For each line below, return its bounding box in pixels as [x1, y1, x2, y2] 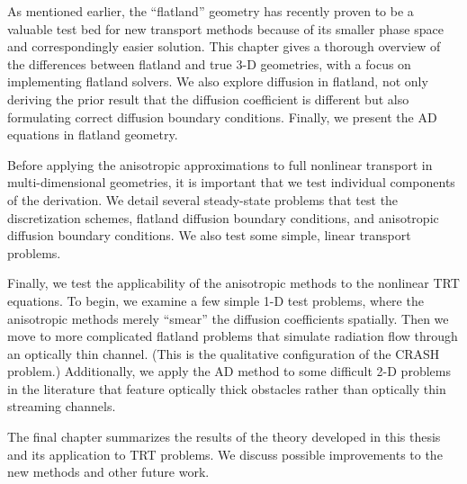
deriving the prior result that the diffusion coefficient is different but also [7, 89, 409, 108]
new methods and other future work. [7, 462, 210, 481]
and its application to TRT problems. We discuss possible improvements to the [7, 444, 443, 463]
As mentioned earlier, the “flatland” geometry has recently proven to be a [7, 2, 414, 20]
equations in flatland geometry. [7, 125, 178, 144]
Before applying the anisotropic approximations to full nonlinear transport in [7, 155, 433, 174]
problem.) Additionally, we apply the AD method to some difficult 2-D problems [7, 362, 451, 381]
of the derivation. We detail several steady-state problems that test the [7, 190, 399, 209]
